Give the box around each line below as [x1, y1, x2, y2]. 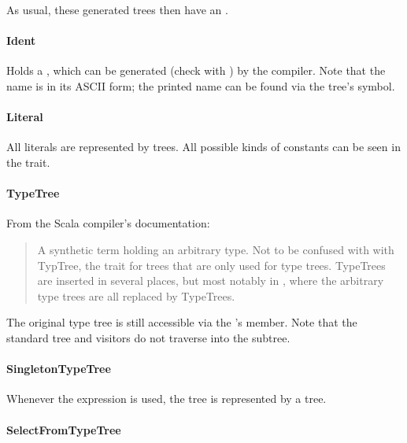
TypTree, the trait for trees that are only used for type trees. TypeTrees [37, 257, 386, 273]
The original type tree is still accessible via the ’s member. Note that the [6, 314, 357, 330]
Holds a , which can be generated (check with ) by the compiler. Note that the [6, 62, 386, 79]
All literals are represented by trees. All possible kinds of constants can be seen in [6, 138, 401, 155]
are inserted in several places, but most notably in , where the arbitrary [37, 272, 384, 289]
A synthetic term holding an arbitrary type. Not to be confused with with [37, 241, 394, 257]
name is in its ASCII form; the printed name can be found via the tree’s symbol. [6, 77, 395, 94]
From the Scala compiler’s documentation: [6, 215, 210, 231]
